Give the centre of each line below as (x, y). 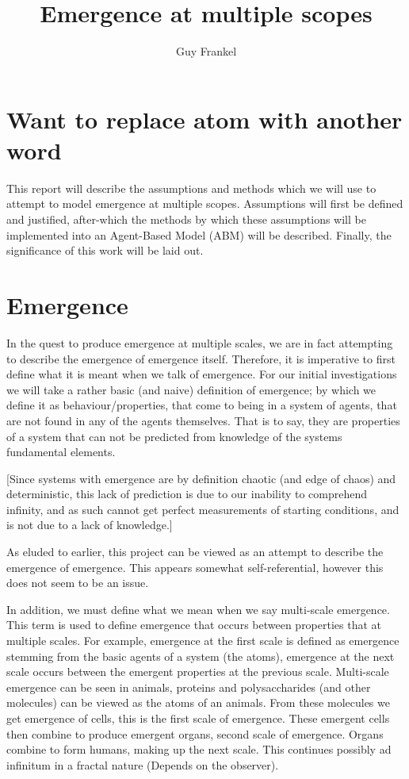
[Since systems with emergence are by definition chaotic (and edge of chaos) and (201, 478)
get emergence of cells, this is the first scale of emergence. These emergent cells (198, 718)
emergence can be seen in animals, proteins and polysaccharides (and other (189, 687)
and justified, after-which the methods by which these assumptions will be (186, 219)
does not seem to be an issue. (78, 583)
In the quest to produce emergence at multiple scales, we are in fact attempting (200, 342)
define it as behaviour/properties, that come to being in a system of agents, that (202, 405)
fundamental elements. (61, 452)
